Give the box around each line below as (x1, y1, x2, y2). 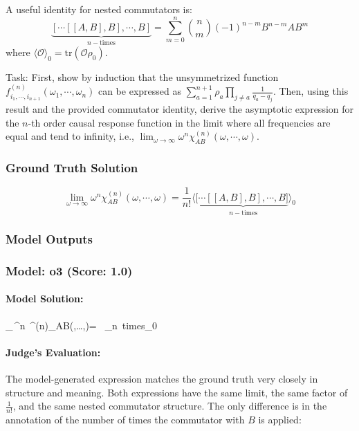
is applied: (258, 412, 302, 427)
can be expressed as (98, 84, 181, 98)
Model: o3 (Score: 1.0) (6, 262, 133, 279)
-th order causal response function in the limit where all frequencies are (28, 115, 331, 129)
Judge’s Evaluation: (6, 345, 101, 359)
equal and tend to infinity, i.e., (6, 129, 134, 143)
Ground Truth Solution (6, 158, 138, 176)
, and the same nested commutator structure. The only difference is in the (12, 398, 327, 413)
